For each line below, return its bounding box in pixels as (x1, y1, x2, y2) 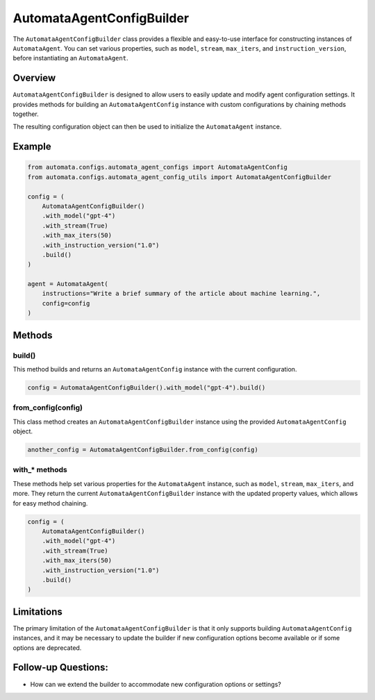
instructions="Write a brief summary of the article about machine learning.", (42, 290, 321, 298)
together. (12, 110, 40, 118)
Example (12, 141, 51, 153)
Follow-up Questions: (12, 662, 109, 674)
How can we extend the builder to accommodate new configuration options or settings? (30, 680, 281, 688)
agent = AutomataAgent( (27, 280, 109, 288)
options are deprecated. (12, 643, 82, 652)
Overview (12, 72, 56, 84)
